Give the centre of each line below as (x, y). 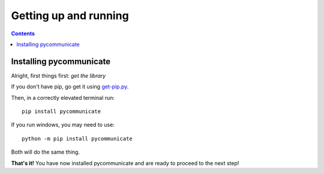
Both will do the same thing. (46, 152)
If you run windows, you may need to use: (63, 125)
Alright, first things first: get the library (58, 75)
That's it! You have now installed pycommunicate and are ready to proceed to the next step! (125, 163)
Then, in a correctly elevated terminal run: (63, 97)
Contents (23, 33)
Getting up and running (70, 16)
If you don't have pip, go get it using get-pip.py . (70, 87)
